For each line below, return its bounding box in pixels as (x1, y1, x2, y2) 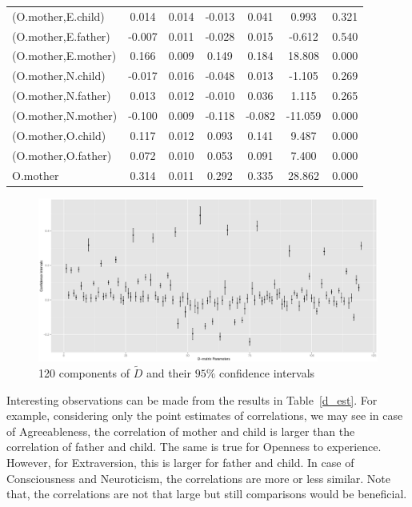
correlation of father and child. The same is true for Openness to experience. (6, 438, 382, 455)
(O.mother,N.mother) (12, 106, 118, 123)
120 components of (38, 364, 130, 381)
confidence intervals (219, 364, 315, 381)
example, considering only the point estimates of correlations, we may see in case (6, 407, 403, 424)
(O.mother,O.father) (12, 146, 112, 163)
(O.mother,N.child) (12, 67, 106, 84)
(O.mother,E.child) (12, 7, 105, 24)
